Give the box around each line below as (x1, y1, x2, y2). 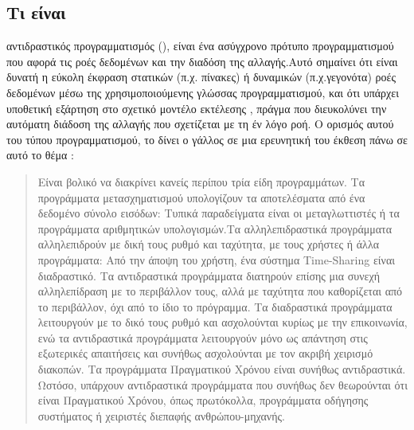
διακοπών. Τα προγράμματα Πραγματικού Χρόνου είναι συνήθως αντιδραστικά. (37, 361, 406, 377)
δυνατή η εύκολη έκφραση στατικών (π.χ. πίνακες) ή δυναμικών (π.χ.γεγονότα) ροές (6, 68, 396, 85)
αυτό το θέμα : (6, 147, 74, 163)
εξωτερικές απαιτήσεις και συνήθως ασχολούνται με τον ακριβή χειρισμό (37, 345, 373, 362)
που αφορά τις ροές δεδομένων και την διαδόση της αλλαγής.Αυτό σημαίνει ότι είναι (6, 53, 398, 69)
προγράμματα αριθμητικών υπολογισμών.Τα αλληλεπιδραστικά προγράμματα (37, 220, 393, 236)
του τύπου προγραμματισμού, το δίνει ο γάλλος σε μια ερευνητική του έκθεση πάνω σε (6, 131, 408, 147)
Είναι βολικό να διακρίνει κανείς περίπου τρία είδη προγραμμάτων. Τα (37, 173, 365, 190)
